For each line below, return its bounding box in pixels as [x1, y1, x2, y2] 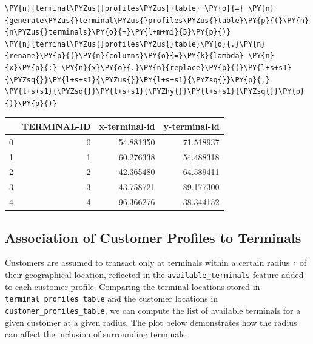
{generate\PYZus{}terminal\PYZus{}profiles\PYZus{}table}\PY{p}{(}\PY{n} [5, 16, 309, 25]
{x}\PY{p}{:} [5, 63, 57, 72]
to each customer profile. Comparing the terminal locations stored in [5, 280, 260, 293]
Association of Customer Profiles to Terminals [5, 228, 301, 246]
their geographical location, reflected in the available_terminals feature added [5, 268, 304, 281]
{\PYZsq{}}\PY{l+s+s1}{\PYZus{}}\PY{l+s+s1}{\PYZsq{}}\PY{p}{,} [5, 75, 270, 84]
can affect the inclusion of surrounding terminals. [5, 328, 187, 340]
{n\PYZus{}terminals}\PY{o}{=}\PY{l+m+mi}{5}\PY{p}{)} [5, 28, 231, 37]
